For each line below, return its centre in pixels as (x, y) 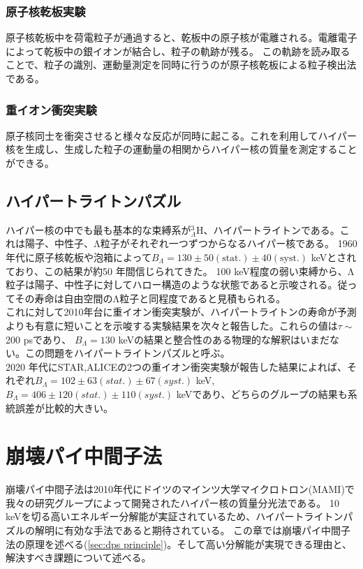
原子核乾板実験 (46, 11)
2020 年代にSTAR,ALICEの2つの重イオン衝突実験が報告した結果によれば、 (177, 366)
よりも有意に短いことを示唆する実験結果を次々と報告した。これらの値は (172, 325)
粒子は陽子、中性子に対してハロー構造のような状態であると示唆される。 (172, 284)
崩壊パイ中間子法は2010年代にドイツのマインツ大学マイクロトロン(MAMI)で (180, 489)
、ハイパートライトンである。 (272, 229)
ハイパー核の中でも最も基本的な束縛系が (98, 229)
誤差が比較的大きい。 (64, 407)
